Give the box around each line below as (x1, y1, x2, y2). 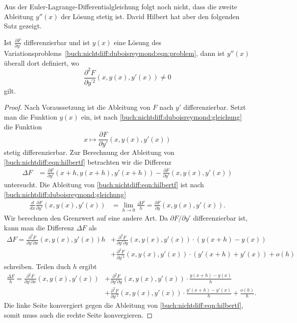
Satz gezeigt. (4, 21, 42, 31)
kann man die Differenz (4, 222, 74, 232)
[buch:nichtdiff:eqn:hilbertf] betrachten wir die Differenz (4, 156, 172, 167)
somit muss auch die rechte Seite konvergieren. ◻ (4, 309, 153, 320)
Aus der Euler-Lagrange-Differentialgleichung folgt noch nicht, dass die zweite (4, 1, 237, 11)
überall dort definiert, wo (4, 57, 79, 68)
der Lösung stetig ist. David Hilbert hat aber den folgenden (61, 11, 240, 21)
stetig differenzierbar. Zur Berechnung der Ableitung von (4, 147, 174, 157)
